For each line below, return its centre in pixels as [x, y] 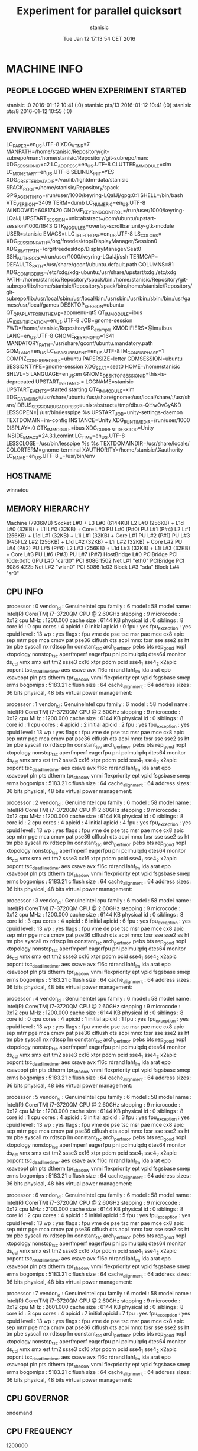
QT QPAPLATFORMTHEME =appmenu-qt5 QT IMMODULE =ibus [74, 313]
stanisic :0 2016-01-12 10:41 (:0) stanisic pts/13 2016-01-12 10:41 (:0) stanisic [99, 105]
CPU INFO [25, 592]
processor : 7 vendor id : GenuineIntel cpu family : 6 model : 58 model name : [99, 1294]
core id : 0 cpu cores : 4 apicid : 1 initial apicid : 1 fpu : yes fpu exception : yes [98, 1020]
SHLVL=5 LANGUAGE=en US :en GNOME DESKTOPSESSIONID [76, 375]
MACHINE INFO [45, 69]
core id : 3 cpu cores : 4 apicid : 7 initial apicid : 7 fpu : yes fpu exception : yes [98, 1314]
